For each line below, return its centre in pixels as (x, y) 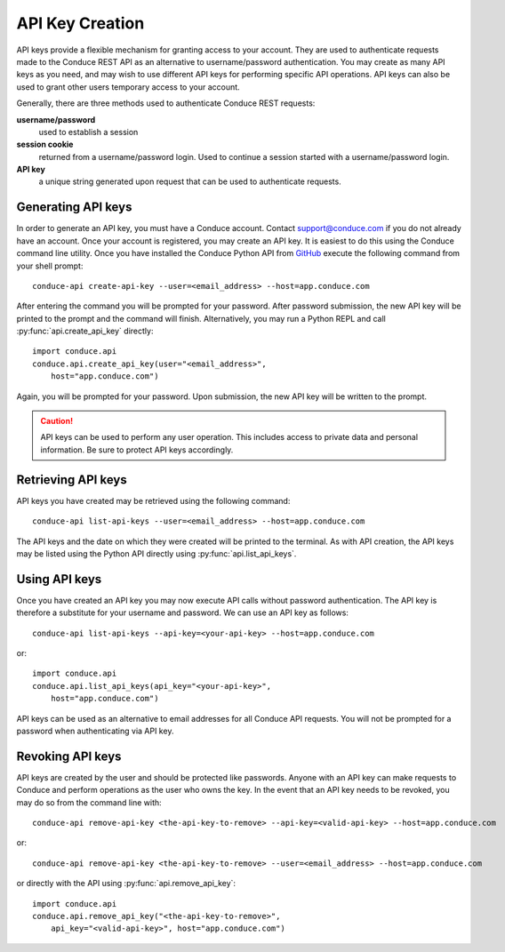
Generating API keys (74, 208)
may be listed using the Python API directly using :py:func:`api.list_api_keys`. (156, 553)
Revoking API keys (69, 756)
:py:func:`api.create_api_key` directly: (85, 331)
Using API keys (59, 579)
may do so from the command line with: (89, 802)
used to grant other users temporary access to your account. (128, 87)
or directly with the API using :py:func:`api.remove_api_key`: (126, 884)
